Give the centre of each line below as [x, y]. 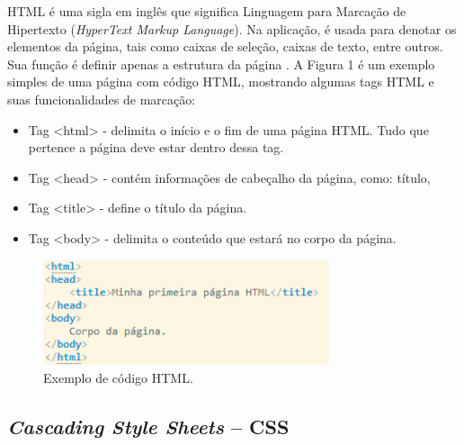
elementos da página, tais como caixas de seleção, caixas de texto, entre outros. [225, 46]
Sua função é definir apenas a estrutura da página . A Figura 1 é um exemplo [221, 64]
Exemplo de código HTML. [118, 378]
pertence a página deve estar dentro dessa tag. [156, 147]
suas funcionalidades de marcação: [102, 99]
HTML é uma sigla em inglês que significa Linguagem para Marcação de [207, 11]
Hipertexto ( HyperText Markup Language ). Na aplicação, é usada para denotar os [232, 28]
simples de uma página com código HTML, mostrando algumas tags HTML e [221, 82]
